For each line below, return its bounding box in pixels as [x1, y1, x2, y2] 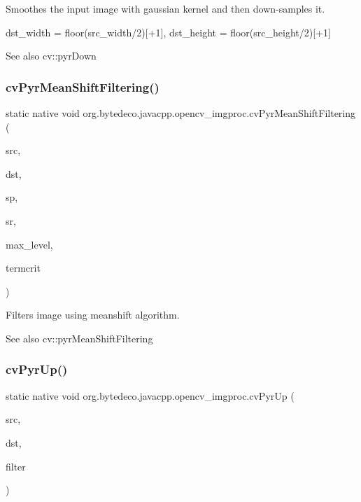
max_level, [6, 237, 53, 251]
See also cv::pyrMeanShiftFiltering [6, 330, 153, 345]
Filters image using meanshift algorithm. [6, 307, 180, 322]
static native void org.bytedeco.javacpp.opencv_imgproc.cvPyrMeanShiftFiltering [6, 106, 356, 120]
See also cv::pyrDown [6, 48, 97, 63]
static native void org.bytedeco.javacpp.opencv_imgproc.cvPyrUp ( [6, 388, 295, 403]
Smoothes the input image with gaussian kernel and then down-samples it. [6, 1, 325, 15]
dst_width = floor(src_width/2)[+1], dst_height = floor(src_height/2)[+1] [6, 25, 331, 39]
